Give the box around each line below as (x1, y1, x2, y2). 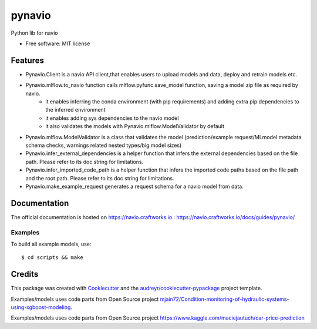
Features (11, 55, 44, 65)
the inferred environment (45, 106, 106, 113)
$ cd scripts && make (21, 254, 83, 261)
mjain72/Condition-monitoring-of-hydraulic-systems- (160, 296, 289, 303)
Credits (11, 269, 39, 279)
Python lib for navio (11, 29, 58, 36)
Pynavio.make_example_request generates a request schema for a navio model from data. (25, 183, 244, 190)
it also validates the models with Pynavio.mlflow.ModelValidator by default (45, 123, 225, 130)
